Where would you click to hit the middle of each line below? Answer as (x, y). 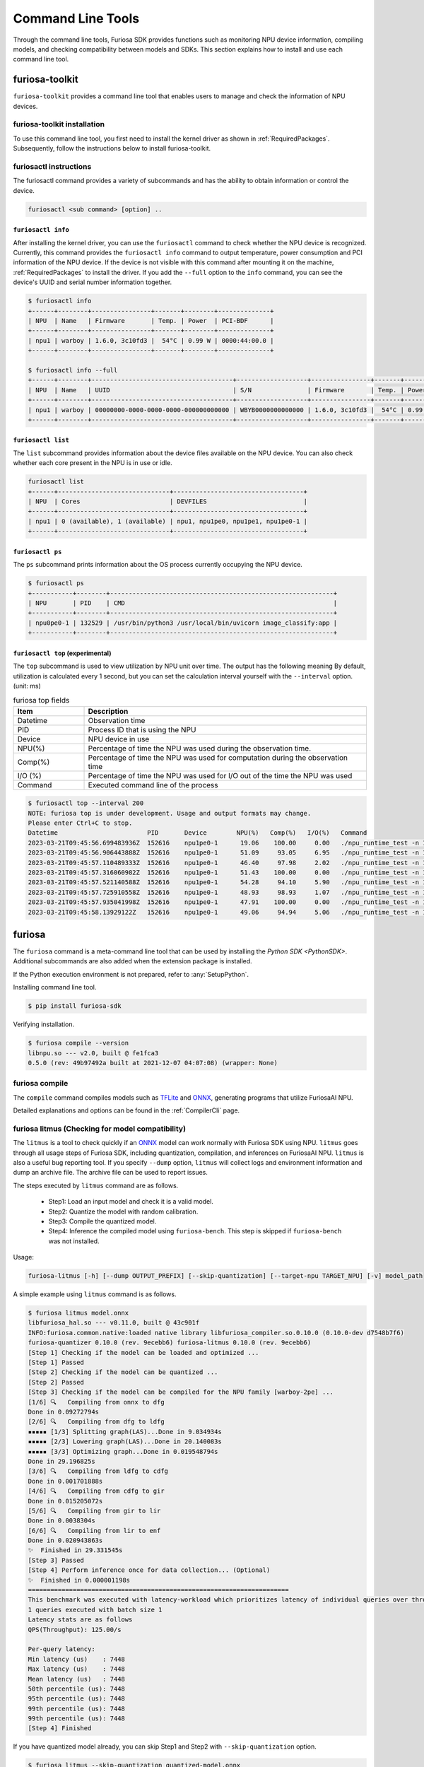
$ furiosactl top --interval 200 (86, 803)
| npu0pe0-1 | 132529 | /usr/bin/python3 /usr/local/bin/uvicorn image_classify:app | (183, 623)
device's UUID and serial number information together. (93, 282)
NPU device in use (119, 739)
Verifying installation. (44, 1024)
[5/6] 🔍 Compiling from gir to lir (94, 1510)
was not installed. (74, 1241)
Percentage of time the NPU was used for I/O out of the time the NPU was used (220, 775)
